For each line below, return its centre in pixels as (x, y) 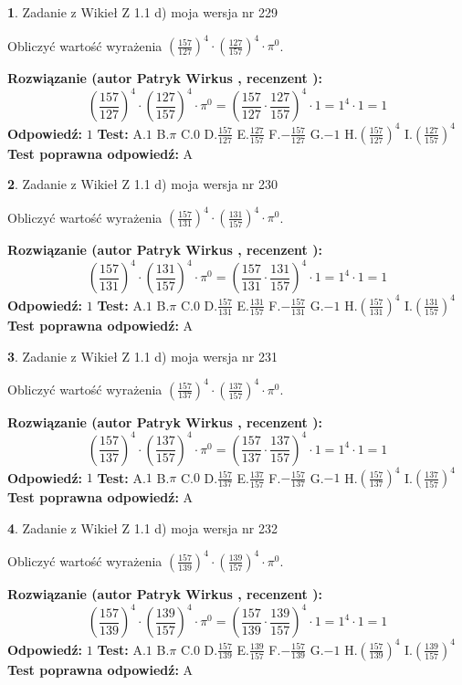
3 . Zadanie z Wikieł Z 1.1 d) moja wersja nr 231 (143, 356)
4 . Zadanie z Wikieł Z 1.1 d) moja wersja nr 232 (143, 527)
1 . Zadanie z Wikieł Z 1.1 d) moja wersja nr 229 (143, 12)
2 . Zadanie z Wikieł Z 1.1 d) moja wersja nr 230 (143, 184)
